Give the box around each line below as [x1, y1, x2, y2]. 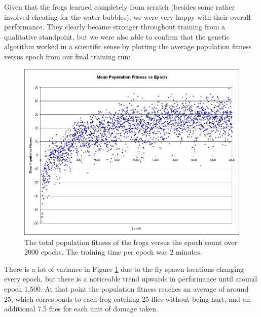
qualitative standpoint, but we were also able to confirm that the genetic [4, 31, 230, 42]
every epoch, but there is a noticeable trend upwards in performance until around [4, 273, 257, 284]
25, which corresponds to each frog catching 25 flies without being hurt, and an [4, 293, 250, 304]
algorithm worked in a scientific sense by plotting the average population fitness [4, 41, 252, 52]
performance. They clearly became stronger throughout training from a [4, 21, 225, 32]
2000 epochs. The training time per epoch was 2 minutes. [24, 246, 202, 257]
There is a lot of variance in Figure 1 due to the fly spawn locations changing [4, 263, 244, 274]
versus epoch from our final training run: [4, 51, 131, 61]
